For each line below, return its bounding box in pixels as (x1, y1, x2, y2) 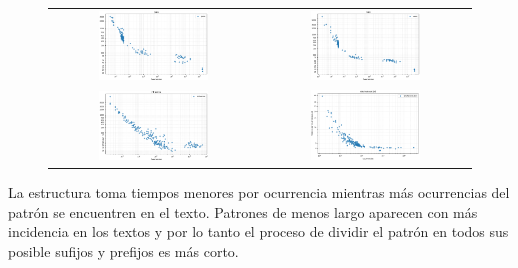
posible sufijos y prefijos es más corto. (8, 240, 239, 261)
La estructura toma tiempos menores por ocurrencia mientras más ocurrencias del (8, 182, 510, 203)
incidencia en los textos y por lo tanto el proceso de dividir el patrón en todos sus (8, 221, 509, 242)
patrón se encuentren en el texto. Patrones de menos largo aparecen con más (8, 201, 478, 222)
